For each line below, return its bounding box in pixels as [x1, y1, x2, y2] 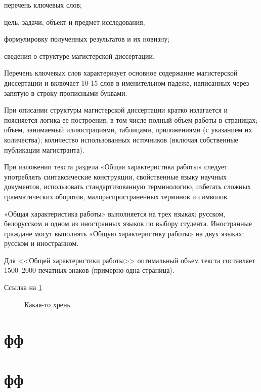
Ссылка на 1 [4, 282, 42, 293]
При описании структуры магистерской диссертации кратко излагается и [4, 104, 228, 115]
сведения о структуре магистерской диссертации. [4, 50, 155, 61]
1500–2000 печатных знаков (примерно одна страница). [4, 265, 175, 275]
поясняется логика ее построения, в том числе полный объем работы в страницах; [4, 114, 258, 125]
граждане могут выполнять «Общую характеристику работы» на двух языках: [4, 228, 244, 238]
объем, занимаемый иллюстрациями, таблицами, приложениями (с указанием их [4, 124, 252, 135]
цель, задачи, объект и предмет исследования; [4, 16, 145, 27]
